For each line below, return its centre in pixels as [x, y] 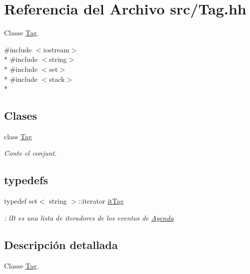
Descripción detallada [61, 244]
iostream [56, 49]
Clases [21, 116]
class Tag [18, 136]
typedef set [21, 201]
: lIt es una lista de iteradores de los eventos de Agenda [89, 217]
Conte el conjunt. [30, 153]
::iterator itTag [101, 201]
